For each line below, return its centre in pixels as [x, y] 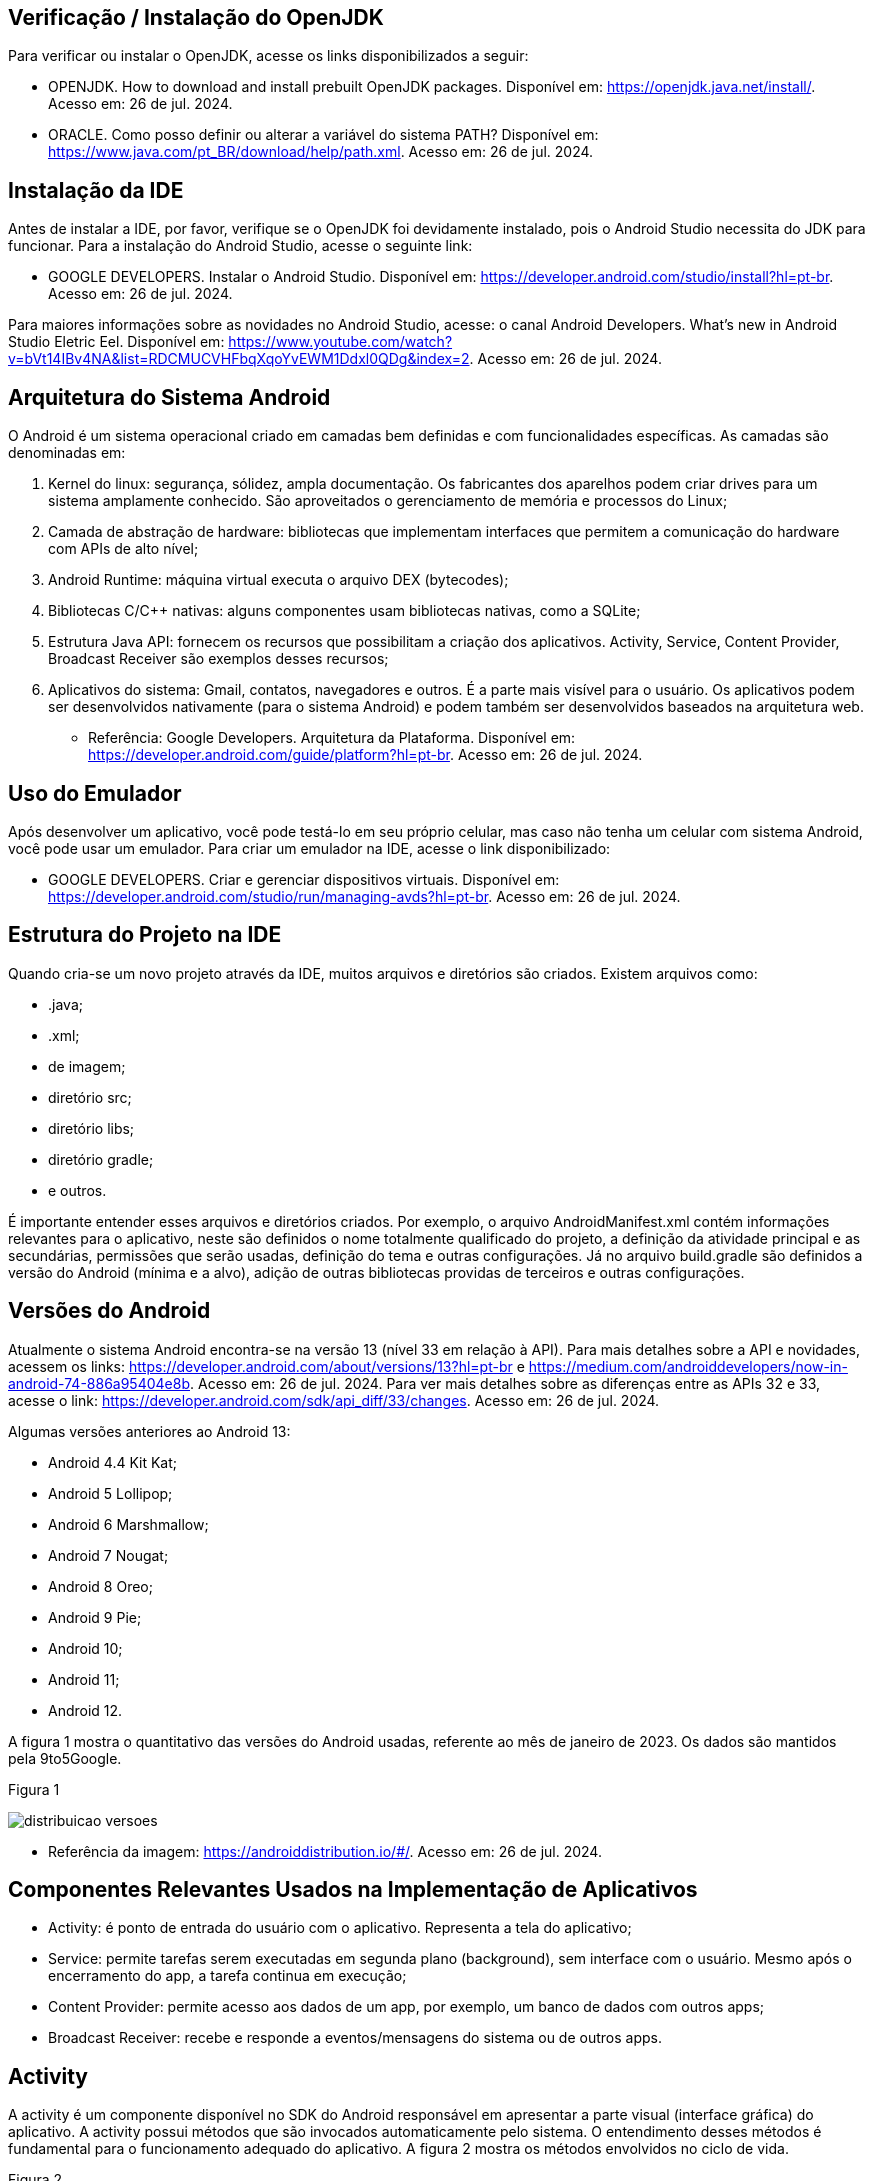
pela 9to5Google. [65, 1758]
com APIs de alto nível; [123, 549]
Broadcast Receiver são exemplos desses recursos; [218, 659]
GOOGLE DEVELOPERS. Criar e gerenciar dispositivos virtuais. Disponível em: [304, 879]
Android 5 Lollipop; [110, 1493]
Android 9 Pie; [95, 1617]
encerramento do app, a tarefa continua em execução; [227, 1976]
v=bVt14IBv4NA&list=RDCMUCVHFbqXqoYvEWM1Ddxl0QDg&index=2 [239, 359]
